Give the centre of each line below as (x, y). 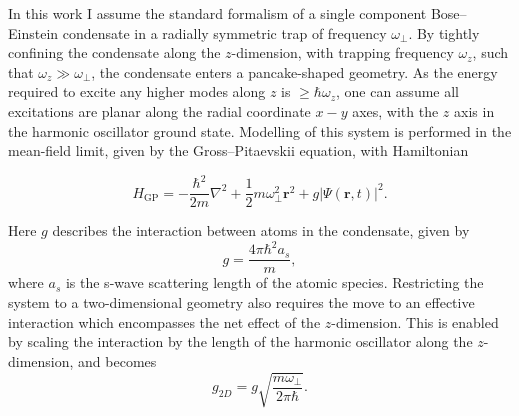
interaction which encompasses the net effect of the (164, 321)
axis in (474, 110)
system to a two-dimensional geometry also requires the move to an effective (241, 302)
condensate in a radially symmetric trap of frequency (224, 32)
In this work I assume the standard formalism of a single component (217, 13)
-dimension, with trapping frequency (342, 52)
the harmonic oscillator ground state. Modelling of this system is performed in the (260, 130)
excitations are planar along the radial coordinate (159, 110)
